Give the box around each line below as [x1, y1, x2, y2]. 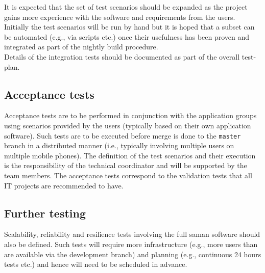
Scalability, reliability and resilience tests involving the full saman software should [4, 229, 260, 239]
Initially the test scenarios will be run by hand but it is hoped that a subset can [4, 21, 255, 32]
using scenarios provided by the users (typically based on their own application [4, 120, 251, 130]
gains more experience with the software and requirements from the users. [4, 11, 235, 22]
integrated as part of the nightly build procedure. [4, 41, 158, 52]
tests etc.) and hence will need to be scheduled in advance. [4, 259, 187, 269]
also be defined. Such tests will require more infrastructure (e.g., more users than [4, 238, 258, 249]
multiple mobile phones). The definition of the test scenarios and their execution [4, 150, 256, 160]
